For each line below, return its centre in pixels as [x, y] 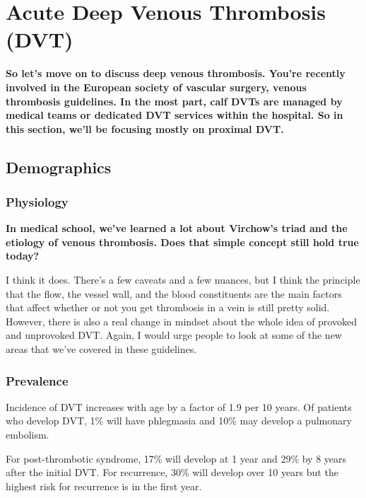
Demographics [59, 167]
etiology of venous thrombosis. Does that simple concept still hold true [182, 242]
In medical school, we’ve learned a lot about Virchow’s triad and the [177, 228]
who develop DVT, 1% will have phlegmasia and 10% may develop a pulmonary [179, 421]
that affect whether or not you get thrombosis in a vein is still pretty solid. [168, 307]
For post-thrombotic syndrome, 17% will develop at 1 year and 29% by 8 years [176, 458]
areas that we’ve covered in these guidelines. [101, 349]
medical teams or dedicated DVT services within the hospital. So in [175, 115]
